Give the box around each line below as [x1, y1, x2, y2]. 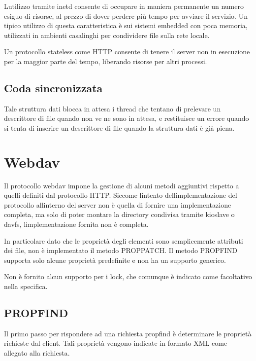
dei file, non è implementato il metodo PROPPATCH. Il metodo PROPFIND [4, 245, 237, 255]
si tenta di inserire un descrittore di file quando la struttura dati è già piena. [4, 122, 235, 133]
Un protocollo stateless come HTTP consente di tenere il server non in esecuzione [4, 46, 250, 57]
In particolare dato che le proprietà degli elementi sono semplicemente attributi [4, 235, 243, 246]
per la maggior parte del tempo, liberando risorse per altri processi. [4, 56, 207, 66]
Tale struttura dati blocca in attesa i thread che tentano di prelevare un [4, 103, 221, 113]
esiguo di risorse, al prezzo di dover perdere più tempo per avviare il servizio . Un [4, 10, 248, 21]
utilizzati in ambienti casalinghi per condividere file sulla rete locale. [4, 30, 210, 40]
